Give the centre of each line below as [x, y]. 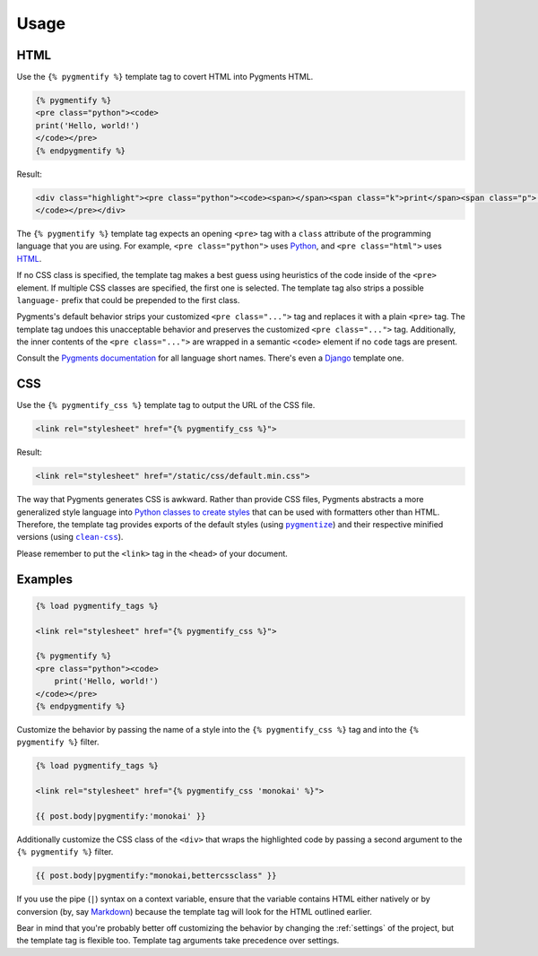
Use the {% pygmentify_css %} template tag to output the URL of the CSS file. [166, 405]
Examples [45, 579]
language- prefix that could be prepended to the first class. [128, 300]
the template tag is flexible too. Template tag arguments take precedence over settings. [178, 941]
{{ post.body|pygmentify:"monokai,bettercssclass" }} [156, 876]
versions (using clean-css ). [70, 537]
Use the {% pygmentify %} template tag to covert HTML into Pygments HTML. [165, 77]
